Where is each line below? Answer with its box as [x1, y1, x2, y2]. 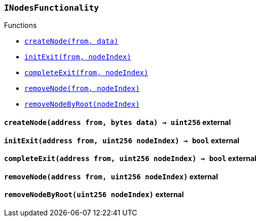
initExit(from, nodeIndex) [24, 53, 131, 61]
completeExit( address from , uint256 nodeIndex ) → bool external [4, 154, 256, 163]
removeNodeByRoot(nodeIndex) [24, 100, 140, 109]
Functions [4, 21, 37, 30]
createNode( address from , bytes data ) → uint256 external [4, 117, 231, 127]
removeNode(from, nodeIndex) [24, 84, 140, 93]
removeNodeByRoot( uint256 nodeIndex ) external [4, 190, 184, 199]
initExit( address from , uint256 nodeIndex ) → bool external [4, 136, 240, 145]
